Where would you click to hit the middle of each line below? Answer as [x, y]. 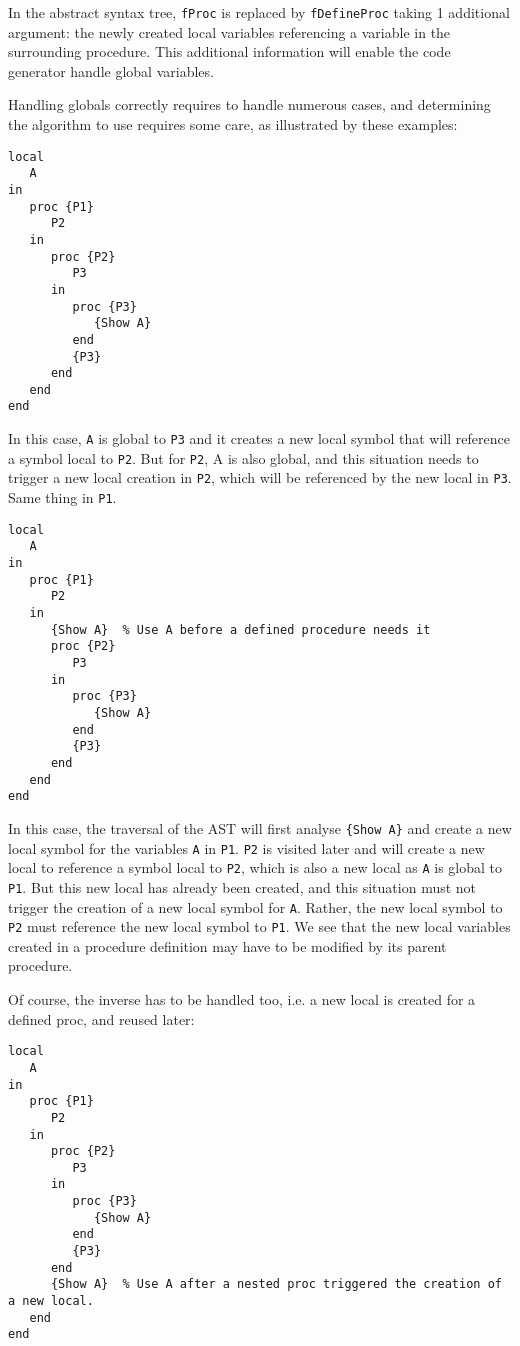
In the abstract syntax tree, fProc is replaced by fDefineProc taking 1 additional [259, 12]
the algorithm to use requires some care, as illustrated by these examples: [233, 124]
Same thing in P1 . [62, 497]
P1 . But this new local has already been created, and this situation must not [242, 886]
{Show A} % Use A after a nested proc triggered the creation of [276, 1284]
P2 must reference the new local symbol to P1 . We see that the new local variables [259, 926]
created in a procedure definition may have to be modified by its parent [227, 945]
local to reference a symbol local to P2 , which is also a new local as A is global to [255, 867]
